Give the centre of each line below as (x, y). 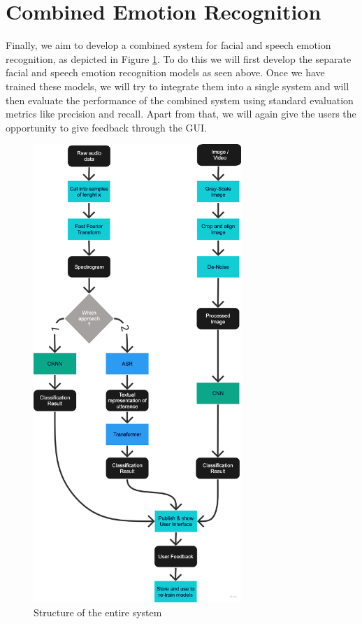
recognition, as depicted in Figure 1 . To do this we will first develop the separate (179, 58)
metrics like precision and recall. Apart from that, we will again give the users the (181, 114)
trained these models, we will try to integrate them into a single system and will (178, 86)
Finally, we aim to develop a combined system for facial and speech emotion (168, 45)
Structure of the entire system (98, 612)
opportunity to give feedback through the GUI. (106, 127)
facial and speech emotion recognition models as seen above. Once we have (165, 72)
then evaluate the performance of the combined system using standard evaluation (180, 100)
